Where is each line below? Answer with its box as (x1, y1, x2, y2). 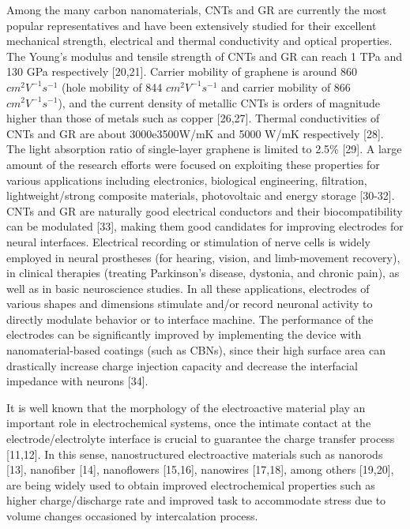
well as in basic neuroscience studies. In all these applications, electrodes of (6, 280, 370, 296)
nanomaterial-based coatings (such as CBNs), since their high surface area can (6, 342, 386, 358)
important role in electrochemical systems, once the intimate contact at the (6, 415, 371, 431)
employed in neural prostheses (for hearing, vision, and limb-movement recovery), (6, 249, 401, 265)
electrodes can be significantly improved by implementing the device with (6, 326, 362, 343)
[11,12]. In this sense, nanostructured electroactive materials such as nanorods (6, 445, 383, 462)
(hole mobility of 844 (62, 78, 163, 95)
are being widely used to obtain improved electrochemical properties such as (6, 476, 375, 493)
